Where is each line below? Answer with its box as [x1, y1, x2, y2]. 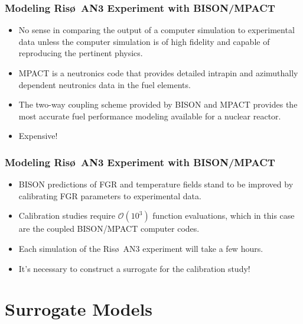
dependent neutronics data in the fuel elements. [18, 78, 191, 90]
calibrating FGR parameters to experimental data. [18, 189, 201, 202]
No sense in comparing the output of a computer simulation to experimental [18, 24, 295, 36]
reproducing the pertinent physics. [18, 47, 143, 59]
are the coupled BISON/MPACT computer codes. [18, 222, 200, 235]
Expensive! [18, 129, 58, 142]
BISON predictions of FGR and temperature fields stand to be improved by [18, 178, 294, 190]
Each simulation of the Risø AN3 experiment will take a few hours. [18, 242, 263, 254]
